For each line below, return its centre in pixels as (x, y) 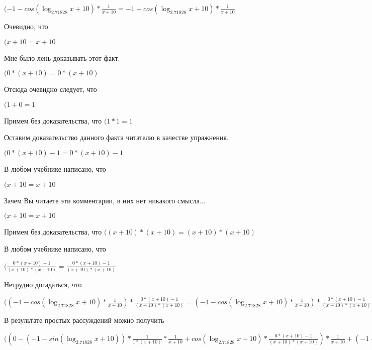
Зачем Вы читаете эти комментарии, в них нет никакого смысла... (105, 200)
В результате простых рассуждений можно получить (84, 320)
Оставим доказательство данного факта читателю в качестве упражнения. (116, 137)
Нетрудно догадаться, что (43, 284)
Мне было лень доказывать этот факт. (62, 57)
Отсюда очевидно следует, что (51, 89)
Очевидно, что (26, 26)
